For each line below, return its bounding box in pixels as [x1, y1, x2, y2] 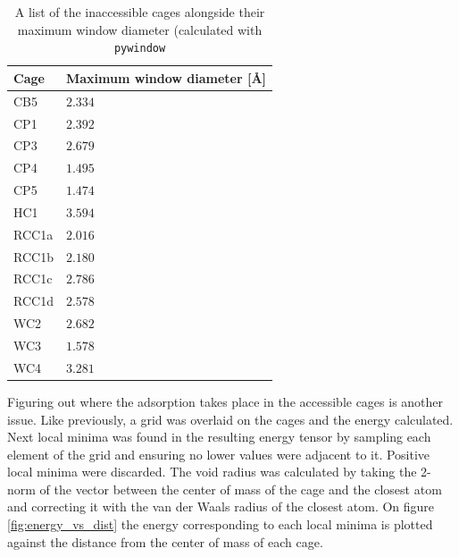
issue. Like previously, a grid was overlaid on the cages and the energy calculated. [7, 409, 454, 428]
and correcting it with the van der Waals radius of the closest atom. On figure [7, 497, 435, 516]
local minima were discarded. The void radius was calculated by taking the [7, 462, 417, 481]
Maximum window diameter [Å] [65, 68, 267, 87]
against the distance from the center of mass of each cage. [7, 532, 323, 551]
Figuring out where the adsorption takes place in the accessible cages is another [7, 392, 444, 410]
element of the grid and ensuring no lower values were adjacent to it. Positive [7, 444, 430, 463]
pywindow [113, 42, 166, 55]
